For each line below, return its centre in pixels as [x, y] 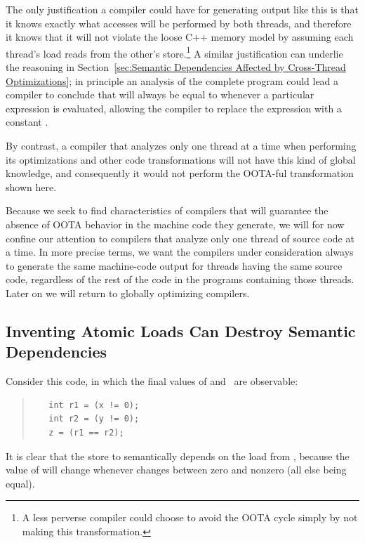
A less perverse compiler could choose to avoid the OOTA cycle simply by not [190, 517]
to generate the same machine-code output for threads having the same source [174, 265]
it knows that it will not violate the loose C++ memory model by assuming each [180, 37]
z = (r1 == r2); [86, 432]
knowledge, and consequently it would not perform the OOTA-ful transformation [180, 173]
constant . [27, 122]
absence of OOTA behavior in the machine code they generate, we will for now [175, 224]
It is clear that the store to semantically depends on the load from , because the [178, 456]
